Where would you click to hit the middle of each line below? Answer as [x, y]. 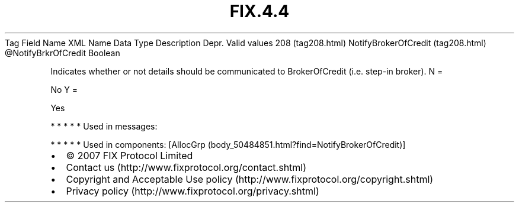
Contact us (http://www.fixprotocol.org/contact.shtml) [186, 167]
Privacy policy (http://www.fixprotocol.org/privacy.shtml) [193, 191]
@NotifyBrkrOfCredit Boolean [63, 53]
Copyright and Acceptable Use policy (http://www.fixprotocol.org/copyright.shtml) [250, 179]
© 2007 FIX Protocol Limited [129, 155]
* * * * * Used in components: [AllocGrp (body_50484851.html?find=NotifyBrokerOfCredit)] [228, 144]
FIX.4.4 [259, 11]
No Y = [64, 89]
